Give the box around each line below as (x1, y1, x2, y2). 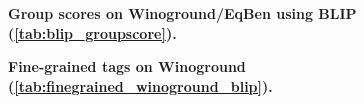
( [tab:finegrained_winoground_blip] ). (8, 75, 273, 96)
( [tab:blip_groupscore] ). (8, 22, 177, 43)
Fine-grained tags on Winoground (8, 56, 246, 77)
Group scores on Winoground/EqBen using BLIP (8, 3, 357, 23)
